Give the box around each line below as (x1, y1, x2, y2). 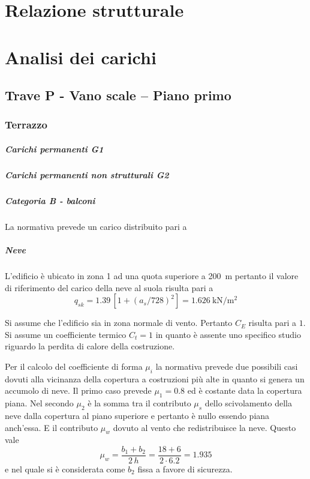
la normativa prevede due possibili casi (155, 360, 298, 372)
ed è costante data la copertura (187, 384, 302, 397)
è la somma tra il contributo (88, 397, 191, 409)
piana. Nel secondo (5, 397, 74, 409)
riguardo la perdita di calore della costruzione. (5, 340, 175, 352)
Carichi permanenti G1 (5, 142, 104, 155)
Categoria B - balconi (5, 194, 95, 206)
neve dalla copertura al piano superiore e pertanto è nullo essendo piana (5, 409, 270, 421)
